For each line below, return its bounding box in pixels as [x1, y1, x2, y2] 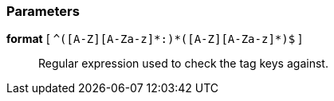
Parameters [6, 3, 80, 19]
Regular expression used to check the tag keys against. [38, 56, 328, 71]
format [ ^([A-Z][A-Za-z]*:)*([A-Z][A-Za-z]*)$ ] [6, 32, 303, 46]
